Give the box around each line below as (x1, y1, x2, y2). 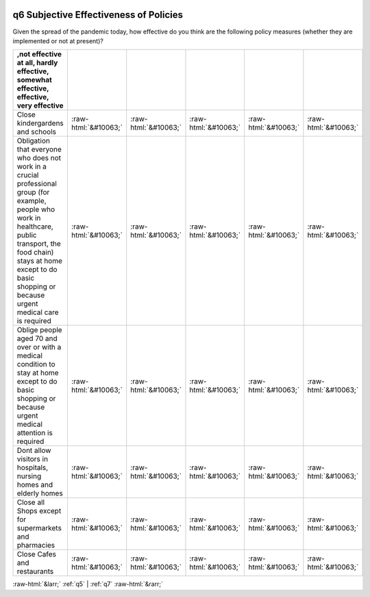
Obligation (16, 136, 51, 145)
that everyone (16, 145, 62, 154)
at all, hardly (16, 58, 58, 68)
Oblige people (16, 325, 62, 335)
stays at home (16, 256, 63, 266)
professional (16, 179, 58, 189)
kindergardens (16, 119, 64, 128)
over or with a (16, 342, 62, 352)
